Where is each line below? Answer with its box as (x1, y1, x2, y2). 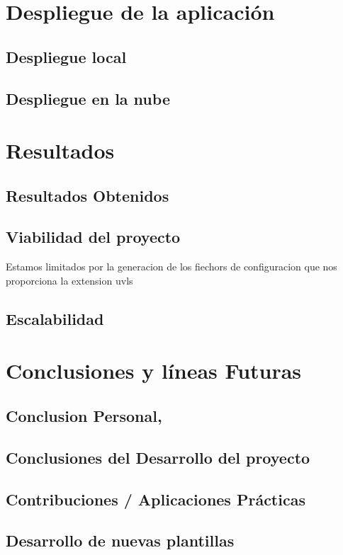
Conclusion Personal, (6, 405, 162, 427)
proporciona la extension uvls (6, 273, 133, 287)
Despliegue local (6, 45, 127, 67)
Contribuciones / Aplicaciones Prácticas (6, 488, 305, 510)
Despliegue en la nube (6, 87, 170, 109)
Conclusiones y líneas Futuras (6, 356, 302, 385)
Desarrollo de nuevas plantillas (6, 530, 235, 551)
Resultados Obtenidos (6, 184, 169, 206)
